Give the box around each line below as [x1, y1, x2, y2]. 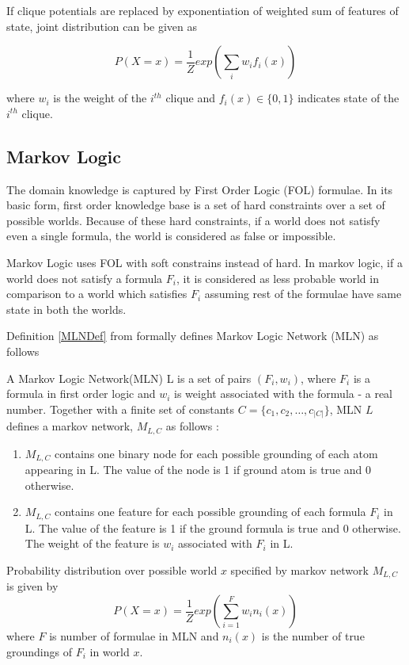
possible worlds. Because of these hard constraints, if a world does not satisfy [6, 212, 381, 228]
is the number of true [261, 628, 365, 644]
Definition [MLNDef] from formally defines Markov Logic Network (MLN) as [6, 327, 379, 344]
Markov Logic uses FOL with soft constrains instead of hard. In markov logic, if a [6, 254, 403, 270]
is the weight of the [53, 90, 147, 106]
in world [89, 643, 130, 659]
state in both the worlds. [6, 300, 127, 317]
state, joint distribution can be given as [6, 17, 198, 34]
